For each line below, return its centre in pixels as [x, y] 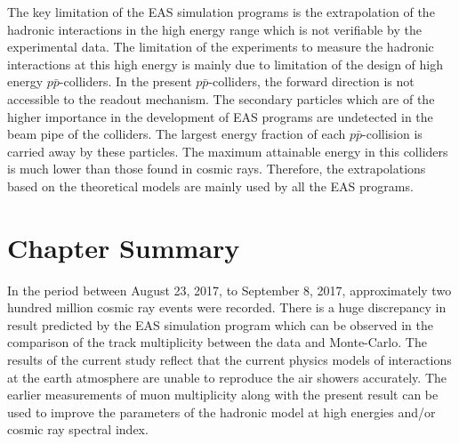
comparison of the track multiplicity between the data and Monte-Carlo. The [217, 342]
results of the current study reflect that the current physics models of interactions [229, 360]
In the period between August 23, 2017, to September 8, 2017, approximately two [229, 290]
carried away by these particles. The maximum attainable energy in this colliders [228, 151]
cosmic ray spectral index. [78, 429]
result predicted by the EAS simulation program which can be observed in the [220, 324]
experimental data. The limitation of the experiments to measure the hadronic [221, 47]
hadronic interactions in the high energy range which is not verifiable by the [214, 29]
